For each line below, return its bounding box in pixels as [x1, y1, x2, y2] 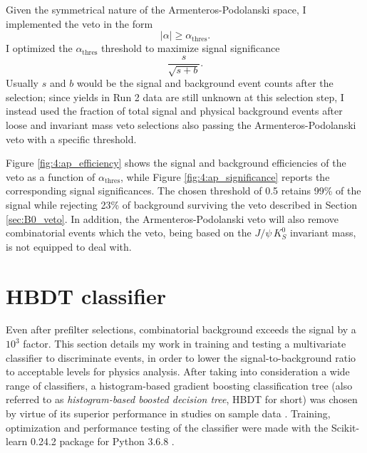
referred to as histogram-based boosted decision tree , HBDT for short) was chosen [6, 392, 358, 407]
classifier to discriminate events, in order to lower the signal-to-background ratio [6, 350, 356, 365]
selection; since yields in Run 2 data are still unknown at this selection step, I [6, 89, 344, 104]
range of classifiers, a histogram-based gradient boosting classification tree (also [6, 377, 353, 392]
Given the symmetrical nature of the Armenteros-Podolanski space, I [6, 2, 306, 16]
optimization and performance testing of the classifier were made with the [6, 420, 329, 434]
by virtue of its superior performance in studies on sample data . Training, [6, 406, 331, 421]
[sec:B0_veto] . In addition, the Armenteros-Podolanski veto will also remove [6, 211, 339, 226]
